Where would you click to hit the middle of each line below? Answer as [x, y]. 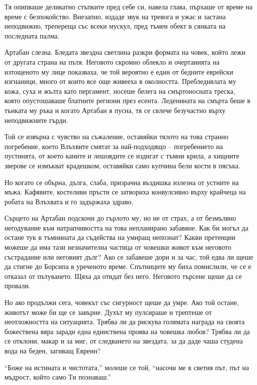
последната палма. [32, 35]
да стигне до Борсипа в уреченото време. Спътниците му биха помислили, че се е [128, 266]
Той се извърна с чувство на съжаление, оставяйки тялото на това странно [116, 136]
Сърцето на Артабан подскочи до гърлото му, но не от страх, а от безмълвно [120, 218]
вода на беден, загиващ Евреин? [53, 350]
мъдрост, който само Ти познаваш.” [58, 377]
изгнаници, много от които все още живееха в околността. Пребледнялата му [120, 81]
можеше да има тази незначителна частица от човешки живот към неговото [118, 247]
